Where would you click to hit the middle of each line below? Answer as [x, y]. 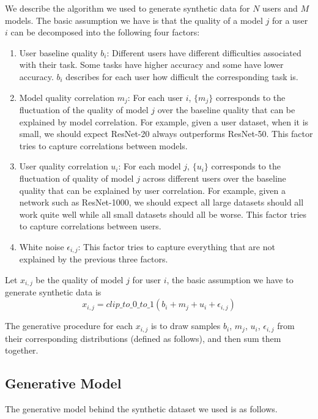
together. [22, 350]
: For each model [150, 166]
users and [280, 8]
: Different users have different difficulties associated [204, 52]
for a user [290, 20]
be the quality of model [79, 280]
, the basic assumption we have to [230, 280]
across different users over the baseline [214, 178]
